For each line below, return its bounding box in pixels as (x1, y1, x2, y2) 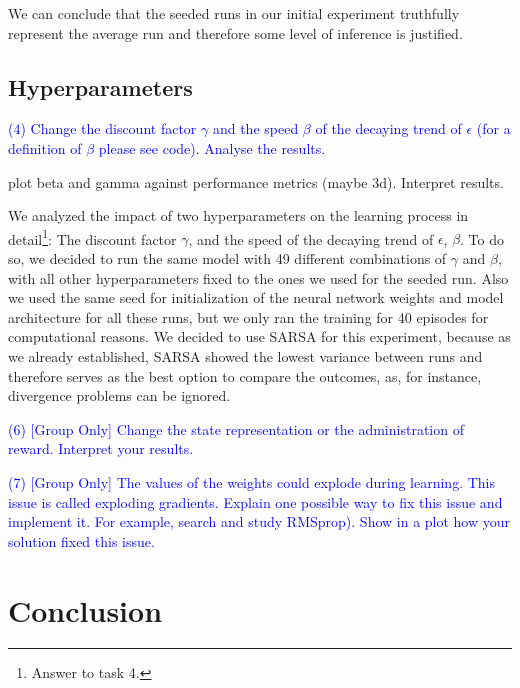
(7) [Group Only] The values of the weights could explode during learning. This (8, 471, 495, 492)
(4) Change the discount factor (8, 118, 197, 139)
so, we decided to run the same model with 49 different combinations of (8, 248, 447, 269)
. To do (460, 228, 505, 249)
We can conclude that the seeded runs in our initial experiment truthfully (8, 3, 460, 23)
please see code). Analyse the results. (98, 137, 326, 158)
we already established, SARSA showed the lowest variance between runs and (8, 345, 483, 366)
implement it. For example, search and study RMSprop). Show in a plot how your (8, 511, 511, 532)
